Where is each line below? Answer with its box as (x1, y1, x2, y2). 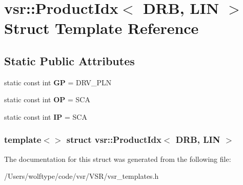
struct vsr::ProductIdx (66, 133, 161, 146)
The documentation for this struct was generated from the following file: (4, 153, 231, 164)
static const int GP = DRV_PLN (4, 77, 112, 87)
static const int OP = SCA (4, 94, 90, 105)
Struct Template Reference (4, 17, 199, 39)
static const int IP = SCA (4, 111, 87, 122)
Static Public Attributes (4, 52, 135, 68)
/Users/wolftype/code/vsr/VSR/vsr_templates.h (4, 171, 159, 181)
